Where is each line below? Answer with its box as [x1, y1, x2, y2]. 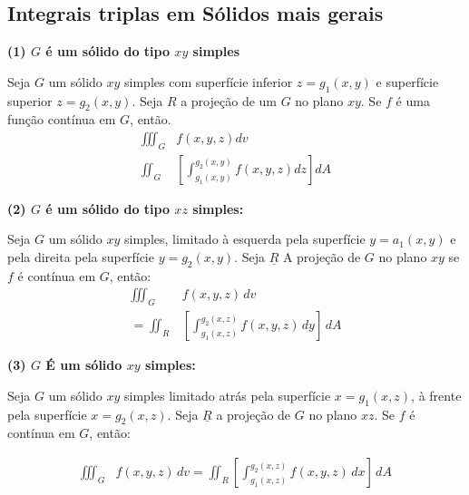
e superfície [376, 72, 439, 91]
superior [7, 91, 53, 110]
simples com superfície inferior [124, 72, 293, 91]
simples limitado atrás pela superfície [124, 385, 331, 404]
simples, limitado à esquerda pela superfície [124, 229, 366, 248]
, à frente [411, 385, 462, 404]
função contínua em [7, 110, 116, 129]
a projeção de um [181, 91, 277, 110]
